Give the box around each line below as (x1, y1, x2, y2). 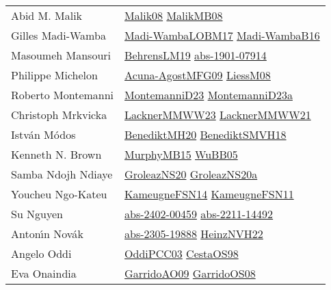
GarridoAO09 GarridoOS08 (124, 265, 256, 281)
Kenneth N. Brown (11, 146, 102, 162)
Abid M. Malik (11, 8, 83, 23)
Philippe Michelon (11, 67, 98, 83)
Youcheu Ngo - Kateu (11, 186, 107, 202)
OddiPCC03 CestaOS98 (124, 246, 239, 261)
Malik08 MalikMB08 (124, 8, 223, 23)
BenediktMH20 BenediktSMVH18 (124, 127, 287, 142)
